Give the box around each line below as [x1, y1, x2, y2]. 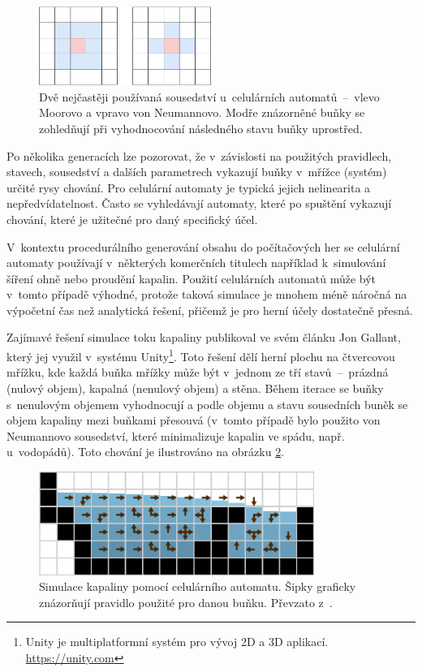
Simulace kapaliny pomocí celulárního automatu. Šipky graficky [39, 578, 356, 595]
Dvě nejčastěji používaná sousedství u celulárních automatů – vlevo [39, 88, 380, 105]
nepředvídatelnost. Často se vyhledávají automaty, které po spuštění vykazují [6, 195, 392, 212]
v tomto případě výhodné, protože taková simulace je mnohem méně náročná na [6, 286, 407, 303]
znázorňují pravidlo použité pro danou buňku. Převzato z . [39, 593, 333, 610]
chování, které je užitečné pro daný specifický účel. [6, 210, 258, 227]
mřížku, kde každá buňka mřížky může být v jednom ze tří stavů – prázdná [6, 364, 389, 381]
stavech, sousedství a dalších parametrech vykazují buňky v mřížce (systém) [6, 163, 387, 180]
